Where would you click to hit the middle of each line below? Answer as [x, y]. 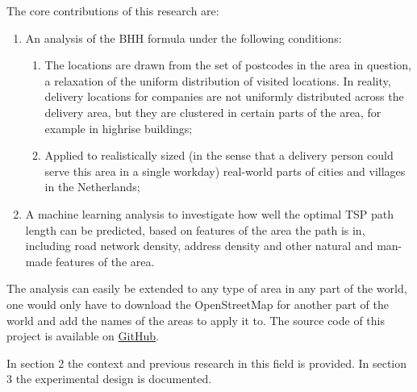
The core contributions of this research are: [113, 10]
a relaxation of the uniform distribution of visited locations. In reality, [218, 80]
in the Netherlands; [92, 187]
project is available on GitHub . [83, 336]
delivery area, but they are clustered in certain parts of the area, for [213, 112]
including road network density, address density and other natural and [199, 246]
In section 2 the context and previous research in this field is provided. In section [207, 363]
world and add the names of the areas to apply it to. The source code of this [196, 320]
